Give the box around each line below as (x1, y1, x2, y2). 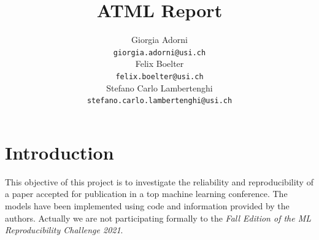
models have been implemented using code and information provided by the (5, 199, 290, 212)
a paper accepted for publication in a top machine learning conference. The (5, 187, 288, 200)
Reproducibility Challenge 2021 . (5, 223, 123, 236)
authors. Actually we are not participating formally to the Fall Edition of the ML (5, 211, 312, 224)
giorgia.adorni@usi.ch (113, 48, 206, 57)
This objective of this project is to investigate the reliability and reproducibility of (5, 175, 313, 188)
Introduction (5, 139, 114, 165)
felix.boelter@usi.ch (115, 72, 204, 81)
